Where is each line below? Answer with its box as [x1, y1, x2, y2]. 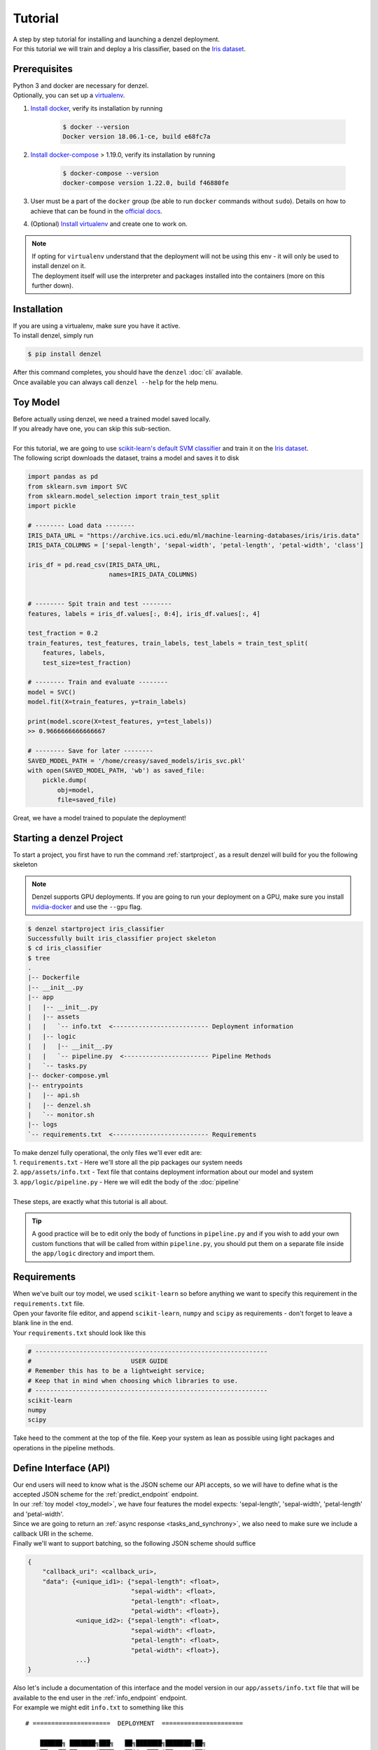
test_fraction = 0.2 [27, 629, 98, 637]
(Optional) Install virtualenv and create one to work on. [30, 220, 188, 228]
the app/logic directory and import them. [31, 1249, 155, 1258]
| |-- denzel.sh [27, 1101, 91, 1109]
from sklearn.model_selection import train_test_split [27, 492, 220, 500]
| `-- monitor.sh [27, 1110, 94, 1119]
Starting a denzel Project [13, 832, 123, 843]
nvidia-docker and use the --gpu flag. [31, 902, 143, 911]
